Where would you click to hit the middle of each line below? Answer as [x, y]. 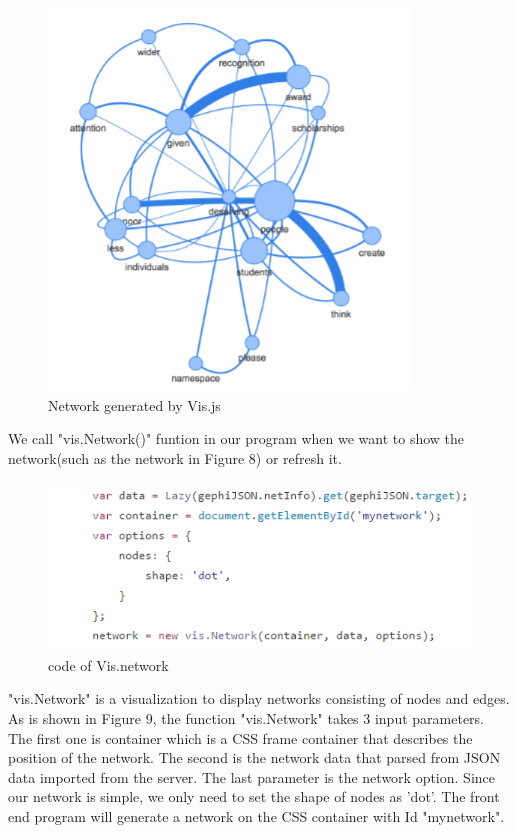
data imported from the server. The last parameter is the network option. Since [251, 776]
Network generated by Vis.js [134, 404]
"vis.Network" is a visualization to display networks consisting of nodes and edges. [259, 698]
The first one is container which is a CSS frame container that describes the [240, 737]
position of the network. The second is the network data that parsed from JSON [254, 757]
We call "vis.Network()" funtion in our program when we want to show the [236, 438]
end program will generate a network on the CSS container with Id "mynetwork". [256, 815]
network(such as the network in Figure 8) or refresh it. [175, 457]
